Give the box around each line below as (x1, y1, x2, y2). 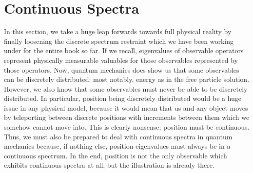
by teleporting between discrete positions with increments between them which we (4, 112, 250, 122)
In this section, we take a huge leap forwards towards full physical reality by (4, 26, 232, 37)
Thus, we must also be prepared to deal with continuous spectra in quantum (4, 131, 233, 141)
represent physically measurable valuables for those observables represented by (4, 55, 238, 65)
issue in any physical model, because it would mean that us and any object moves (4, 102, 248, 113)
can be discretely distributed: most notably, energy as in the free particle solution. (4, 74, 250, 84)
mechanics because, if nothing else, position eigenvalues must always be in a (4, 141, 231, 151)
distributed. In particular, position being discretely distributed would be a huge (4, 93, 242, 103)
